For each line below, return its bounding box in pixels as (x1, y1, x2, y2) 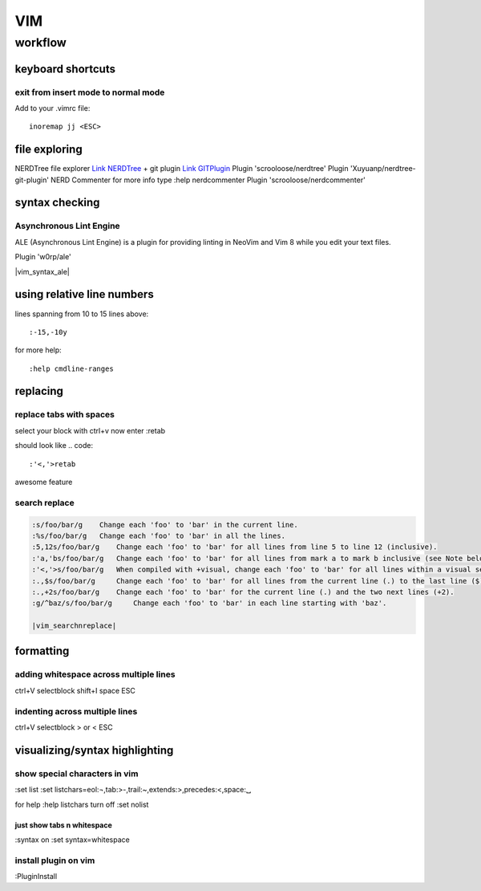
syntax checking (14, 196, 100, 210)
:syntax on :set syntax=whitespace (14, 835, 130, 844)
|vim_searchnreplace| (31, 621, 117, 630)
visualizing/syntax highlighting (14, 743, 174, 757)
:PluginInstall (14, 872, 58, 881)
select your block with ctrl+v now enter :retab (14, 425, 166, 435)
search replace (14, 497, 75, 508)
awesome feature (14, 478, 73, 486)
